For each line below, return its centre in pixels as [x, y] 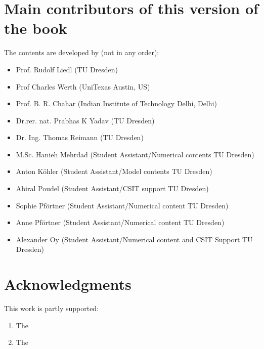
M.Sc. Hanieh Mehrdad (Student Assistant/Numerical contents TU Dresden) [135, 154]
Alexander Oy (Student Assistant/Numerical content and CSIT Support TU [134, 239]
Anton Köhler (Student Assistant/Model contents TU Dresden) [114, 171]
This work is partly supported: [52, 308]
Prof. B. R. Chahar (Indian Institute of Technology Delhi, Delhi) [116, 103]
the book [36, 28]
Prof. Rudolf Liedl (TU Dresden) [67, 69]
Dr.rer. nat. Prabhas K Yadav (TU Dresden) [85, 120]
